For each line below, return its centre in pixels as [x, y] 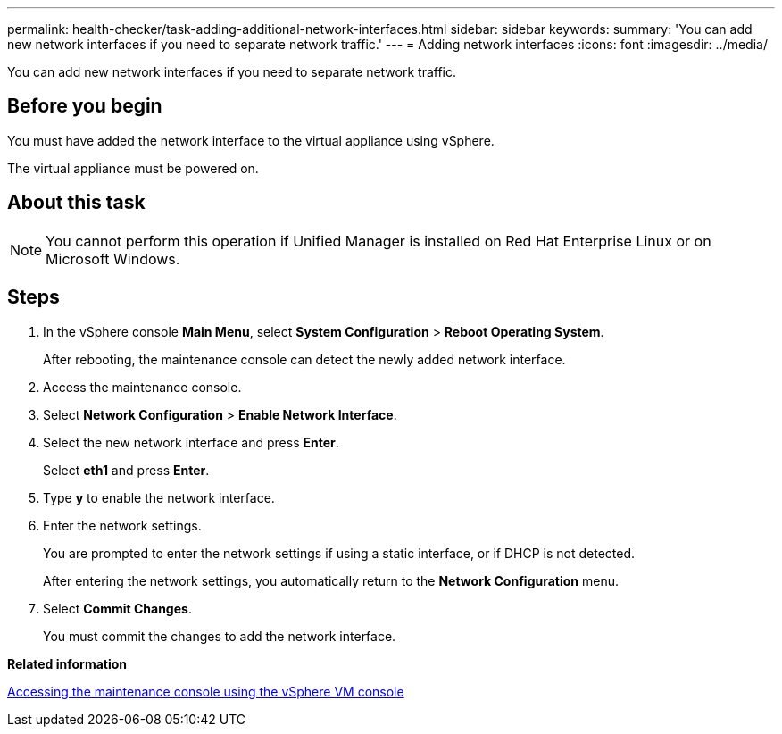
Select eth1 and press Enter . [126, 470]
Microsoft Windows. [113, 259]
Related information [67, 663]
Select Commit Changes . [117, 608]
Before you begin [85, 106]
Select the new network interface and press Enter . [191, 442]
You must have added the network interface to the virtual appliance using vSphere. [251, 140]
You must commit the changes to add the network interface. [220, 636]
